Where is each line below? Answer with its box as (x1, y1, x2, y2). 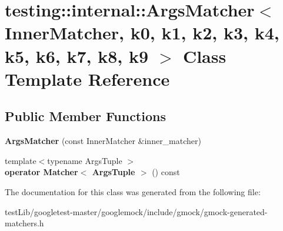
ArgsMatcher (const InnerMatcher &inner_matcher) (5, 135, 201, 147)
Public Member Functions (5, 107, 166, 125)
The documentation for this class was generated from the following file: (5, 185, 261, 197)
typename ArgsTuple (47, 154, 122, 166)
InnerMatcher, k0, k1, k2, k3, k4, (5, 21, 279, 45)
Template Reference (5, 66, 170, 91)
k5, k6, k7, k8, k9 (5, 43, 149, 68)
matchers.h (5, 217, 44, 229)
